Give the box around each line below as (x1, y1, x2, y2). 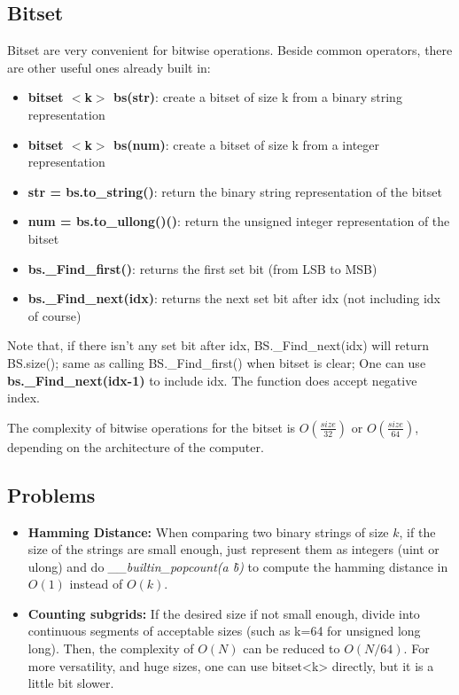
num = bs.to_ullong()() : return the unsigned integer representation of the (27, 212, 450, 230)
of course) (27, 306, 82, 324)
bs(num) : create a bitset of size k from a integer (113, 135, 380, 153)
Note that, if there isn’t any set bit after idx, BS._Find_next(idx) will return (7, 336, 429, 355)
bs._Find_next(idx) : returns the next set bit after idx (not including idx (27, 289, 440, 308)
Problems (7, 480, 96, 508)
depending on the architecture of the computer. (7, 437, 264, 456)
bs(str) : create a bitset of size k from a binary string (113, 88, 402, 106)
